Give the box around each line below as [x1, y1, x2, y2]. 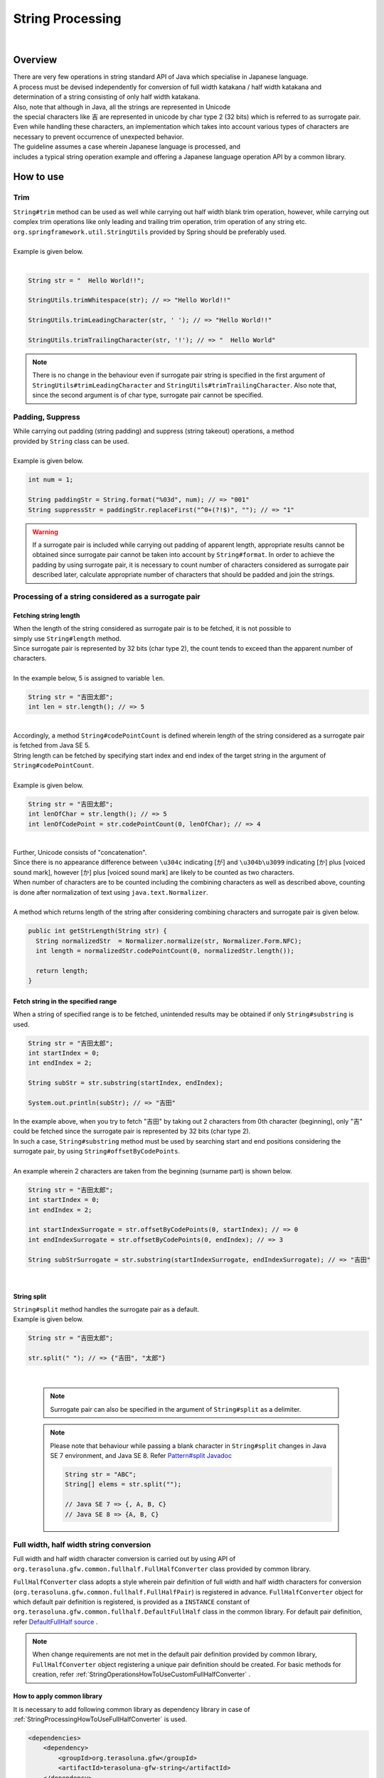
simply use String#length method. [13, 634, 122, 643]
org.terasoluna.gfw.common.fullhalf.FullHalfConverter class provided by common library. [13, 1565, 311, 1573]
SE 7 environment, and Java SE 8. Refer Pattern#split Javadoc [50, 1452, 233, 1460]
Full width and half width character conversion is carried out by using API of [13, 1555, 236, 1563]
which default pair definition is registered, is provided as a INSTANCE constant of [13, 1597, 250, 1606]
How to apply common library [13, 1692, 102, 1700]
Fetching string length [13, 611, 80, 619]
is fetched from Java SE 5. [13, 741, 90, 750]
